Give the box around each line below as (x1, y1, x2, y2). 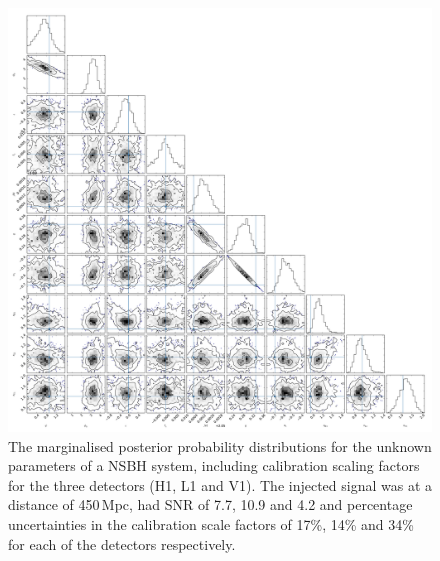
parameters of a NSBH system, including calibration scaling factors (8, 455, 420, 476)
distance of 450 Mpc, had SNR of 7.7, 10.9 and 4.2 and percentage (8, 494, 413, 515)
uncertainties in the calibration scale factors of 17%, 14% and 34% (8, 513, 414, 534)
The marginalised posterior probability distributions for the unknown (8, 435, 432, 456)
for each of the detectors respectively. (8, 533, 236, 554)
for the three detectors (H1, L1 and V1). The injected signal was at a (8, 474, 433, 495)
